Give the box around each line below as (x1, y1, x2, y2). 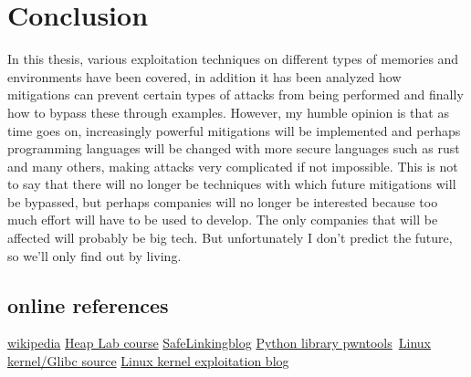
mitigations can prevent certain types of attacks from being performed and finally (7, 85, 464, 104)
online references (7, 290, 169, 319)
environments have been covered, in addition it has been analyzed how (7, 67, 402, 86)
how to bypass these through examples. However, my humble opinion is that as (7, 102, 449, 121)
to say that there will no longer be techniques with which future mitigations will (7, 174, 456, 194)
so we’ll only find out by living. (7, 246, 182, 265)
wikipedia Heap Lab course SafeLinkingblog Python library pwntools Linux (7, 333, 431, 352)
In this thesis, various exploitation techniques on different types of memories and (7, 49, 459, 68)
